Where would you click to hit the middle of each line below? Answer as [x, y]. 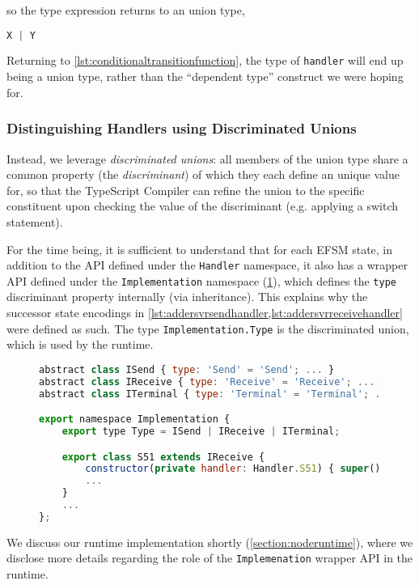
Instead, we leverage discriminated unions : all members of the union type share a [207, 158]
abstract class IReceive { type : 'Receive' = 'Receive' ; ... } [213, 382]
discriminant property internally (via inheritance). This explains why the [187, 297]
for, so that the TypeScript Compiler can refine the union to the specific [186, 190]
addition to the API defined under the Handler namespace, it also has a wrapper [207, 265]
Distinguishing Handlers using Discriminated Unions [182, 128]
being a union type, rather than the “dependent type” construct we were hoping [205, 76]
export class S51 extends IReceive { [163, 457]
